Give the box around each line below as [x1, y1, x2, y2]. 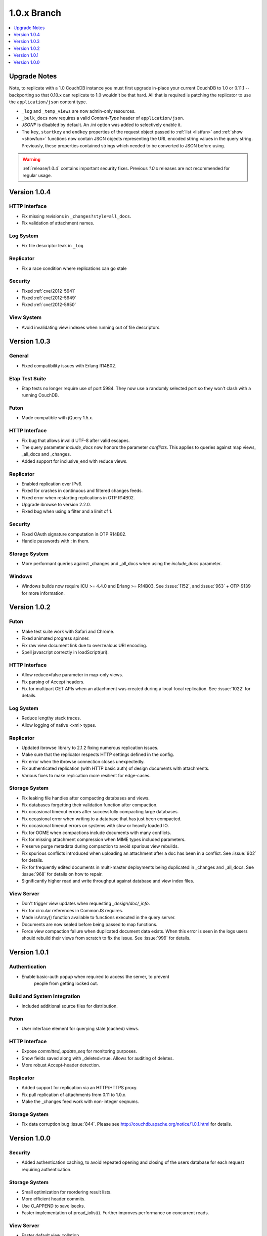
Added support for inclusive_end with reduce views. [21, 458, 128, 464]
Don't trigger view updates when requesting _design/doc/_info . [21, 900, 150, 907]
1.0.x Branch [9, 7, 62, 18]
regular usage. [22, 172, 52, 178]
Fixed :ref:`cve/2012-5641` [21, 288, 76, 294]
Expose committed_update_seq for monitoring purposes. [21, 1048, 137, 1054]
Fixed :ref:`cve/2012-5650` [21, 302, 76, 308]
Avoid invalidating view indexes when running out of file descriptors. [21, 324, 161, 330]
